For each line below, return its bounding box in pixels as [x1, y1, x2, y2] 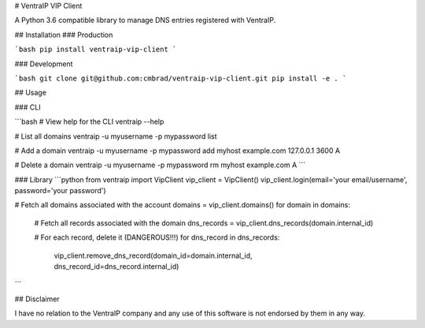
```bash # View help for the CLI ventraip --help [14, 117, 164, 126]
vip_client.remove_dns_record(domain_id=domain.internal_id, [54, 251, 253, 260]
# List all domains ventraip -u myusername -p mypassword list [14, 131, 217, 141]
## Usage [14, 88, 47, 98]
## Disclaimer [14, 294, 60, 304]
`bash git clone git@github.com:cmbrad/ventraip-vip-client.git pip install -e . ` [14, 73, 347, 83]
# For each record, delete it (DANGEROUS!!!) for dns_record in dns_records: [34, 233, 280, 242]
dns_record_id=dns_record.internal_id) [54, 262, 179, 271]
